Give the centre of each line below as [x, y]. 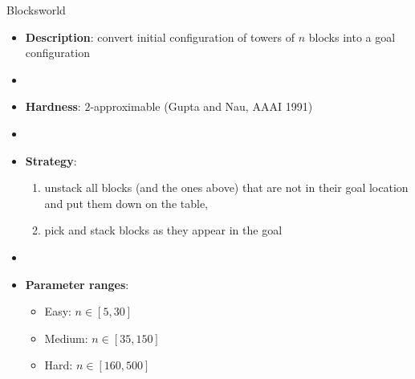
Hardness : [53, 106]
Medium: [66, 338]
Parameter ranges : [77, 284]
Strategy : [51, 160]
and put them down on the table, [126, 203]
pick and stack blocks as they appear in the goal [163, 230]
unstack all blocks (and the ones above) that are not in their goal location [226, 187]
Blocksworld [36, 10]
